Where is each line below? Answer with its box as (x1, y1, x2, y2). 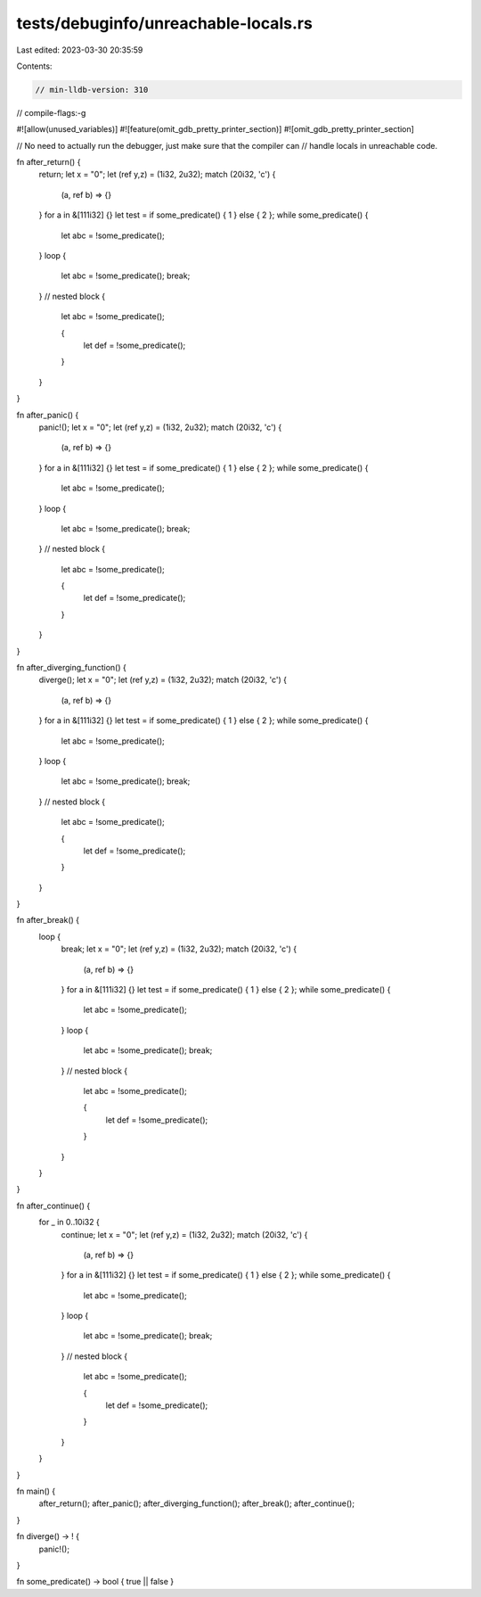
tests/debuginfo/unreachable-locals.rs (16, 13, 314, 33)
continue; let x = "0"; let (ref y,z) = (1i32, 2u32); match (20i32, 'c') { (61, 1229, 308, 1239)
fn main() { (16, 1486, 56, 1496)
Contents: (16, 61, 53, 71)
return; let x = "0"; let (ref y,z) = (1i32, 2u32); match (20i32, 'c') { (38, 169, 276, 180)
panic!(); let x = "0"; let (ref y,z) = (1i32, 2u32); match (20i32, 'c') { (38, 422, 282, 432)
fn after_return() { (16, 157, 81, 168)
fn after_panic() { (16, 409, 79, 420)
